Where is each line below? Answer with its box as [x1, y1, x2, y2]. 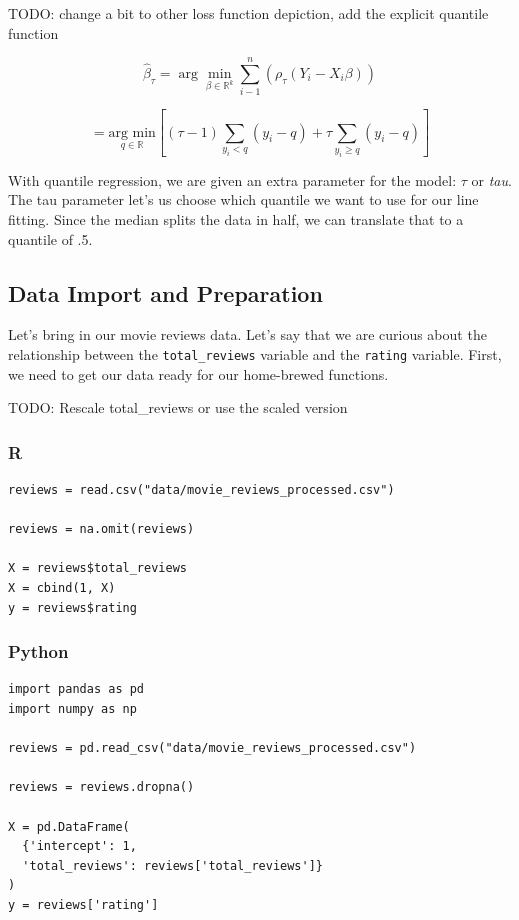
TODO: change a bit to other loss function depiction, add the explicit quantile [8, 3, 489, 23]
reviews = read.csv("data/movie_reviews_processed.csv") [8, 483, 395, 498]
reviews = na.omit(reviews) [8, 522, 195, 537]
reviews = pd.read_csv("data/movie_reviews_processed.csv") [8, 741, 417, 756]
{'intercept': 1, [22, 839, 137, 854]
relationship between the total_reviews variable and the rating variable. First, [8, 344, 502, 365]
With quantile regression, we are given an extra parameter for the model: [8, 169, 457, 190]
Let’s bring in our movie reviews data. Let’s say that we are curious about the [8, 324, 487, 345]
